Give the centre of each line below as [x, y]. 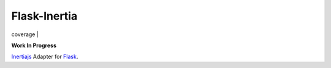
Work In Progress [34, 45]
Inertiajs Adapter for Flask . [45, 57]
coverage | [25, 34]
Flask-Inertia [44, 16]
